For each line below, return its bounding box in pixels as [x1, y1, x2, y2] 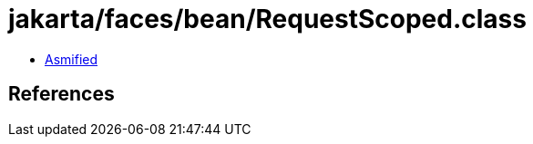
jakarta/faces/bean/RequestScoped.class [8, 4, 527, 34]
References [8, 82, 115, 106]
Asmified [45, 51, 98, 67]
